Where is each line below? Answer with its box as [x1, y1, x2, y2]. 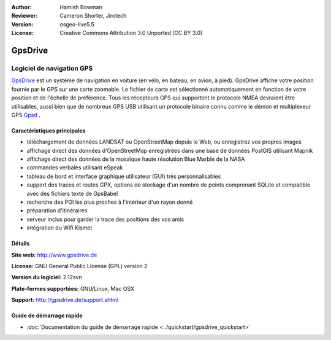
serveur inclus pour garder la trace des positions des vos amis [26, 215, 184, 223]
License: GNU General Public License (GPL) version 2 [11, 262, 148, 269]
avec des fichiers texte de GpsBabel [26, 190, 118, 197]
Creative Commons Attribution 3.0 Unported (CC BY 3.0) [59, 29, 203, 37]
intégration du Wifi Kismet [26, 224, 93, 231]
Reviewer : [11, 12, 38, 20]
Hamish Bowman [59, 4, 102, 10]
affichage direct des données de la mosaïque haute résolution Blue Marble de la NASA [26, 155, 245, 163]
